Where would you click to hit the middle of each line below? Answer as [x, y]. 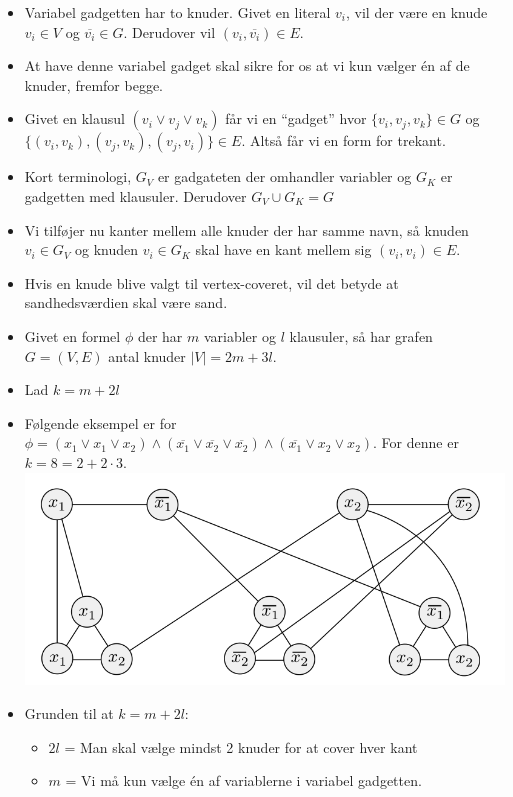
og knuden [107, 249]
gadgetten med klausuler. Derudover [135, 195]
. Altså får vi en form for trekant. [343, 140]
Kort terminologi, [78, 176]
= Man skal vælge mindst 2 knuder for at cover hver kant [241, 746]
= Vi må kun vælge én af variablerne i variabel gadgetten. [243, 780]
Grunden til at [69, 712]
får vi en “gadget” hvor [296, 118]
